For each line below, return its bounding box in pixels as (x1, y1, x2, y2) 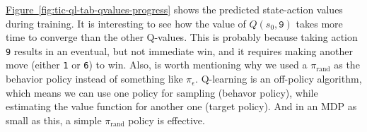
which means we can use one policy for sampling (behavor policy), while (6, 85, 318, 100)
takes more (296, 16, 343, 30)
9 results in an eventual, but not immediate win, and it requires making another (6, 43, 353, 58)
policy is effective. (128, 112, 205, 127)
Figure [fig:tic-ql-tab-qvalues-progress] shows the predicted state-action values (6, 2, 343, 16)
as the (334, 57, 360, 72)
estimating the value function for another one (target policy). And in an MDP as (6, 99, 357, 114)
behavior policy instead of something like (6, 71, 183, 86)
